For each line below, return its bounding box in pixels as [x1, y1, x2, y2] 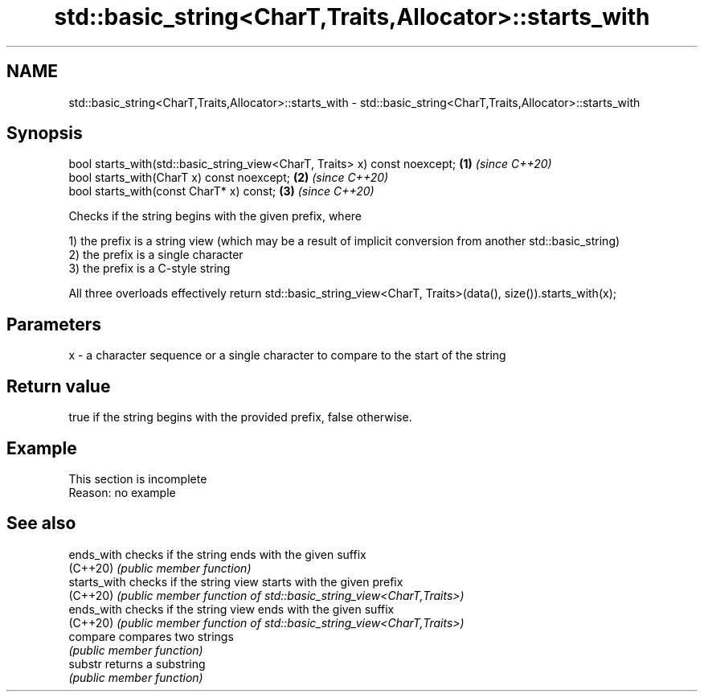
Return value [6, 376, 111, 396]
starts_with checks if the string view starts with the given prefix [68, 574, 403, 589]
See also [6, 513, 76, 534]
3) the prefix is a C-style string [68, 261, 231, 276]
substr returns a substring [68, 656, 206, 671]
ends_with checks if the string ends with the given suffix [68, 547, 366, 561]
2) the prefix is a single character [68, 248, 244, 262]
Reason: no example [68, 485, 176, 499]
